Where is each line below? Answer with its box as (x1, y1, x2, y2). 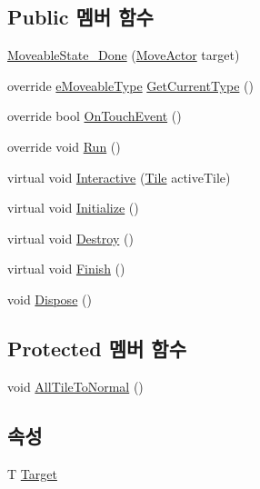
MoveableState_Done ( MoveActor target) (7, 45, 240, 65)
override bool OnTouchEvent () (7, 106, 182, 125)
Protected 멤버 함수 (7, 334, 186, 362)
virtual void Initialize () (7, 198, 139, 217)
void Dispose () (7, 289, 92, 308)
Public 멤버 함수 (7, 3, 154, 31)
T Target (7, 464, 57, 483)
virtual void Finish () (7, 259, 125, 278)
